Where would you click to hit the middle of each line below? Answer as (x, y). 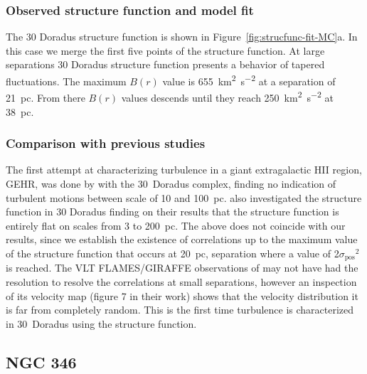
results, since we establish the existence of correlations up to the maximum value (182, 239)
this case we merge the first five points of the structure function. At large (165, 50)
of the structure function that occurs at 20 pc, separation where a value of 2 (172, 253)
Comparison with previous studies (106, 143)
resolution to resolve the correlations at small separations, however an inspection (181, 281)
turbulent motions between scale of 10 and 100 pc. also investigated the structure (184, 197)
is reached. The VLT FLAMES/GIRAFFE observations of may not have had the (182, 268)
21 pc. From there (46, 97)
